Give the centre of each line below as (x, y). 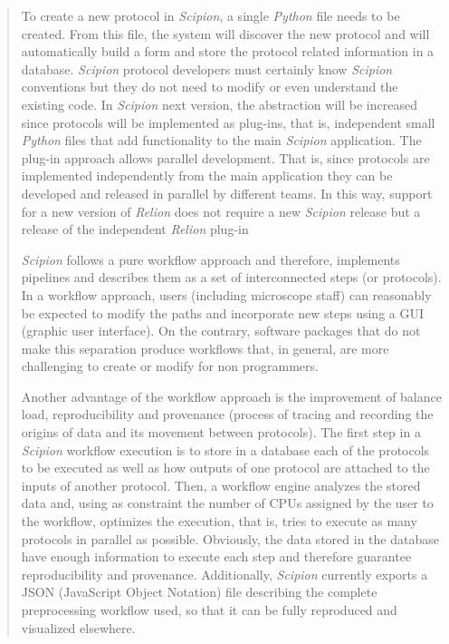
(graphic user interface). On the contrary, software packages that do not (221, 331)
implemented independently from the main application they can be (207, 176)
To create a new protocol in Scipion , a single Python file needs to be (210, 15)
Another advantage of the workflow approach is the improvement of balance (231, 396)
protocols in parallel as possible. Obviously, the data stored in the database (230, 538)
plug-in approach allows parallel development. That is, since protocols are (225, 157)
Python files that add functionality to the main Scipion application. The (221, 140)
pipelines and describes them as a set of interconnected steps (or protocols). (231, 277)
